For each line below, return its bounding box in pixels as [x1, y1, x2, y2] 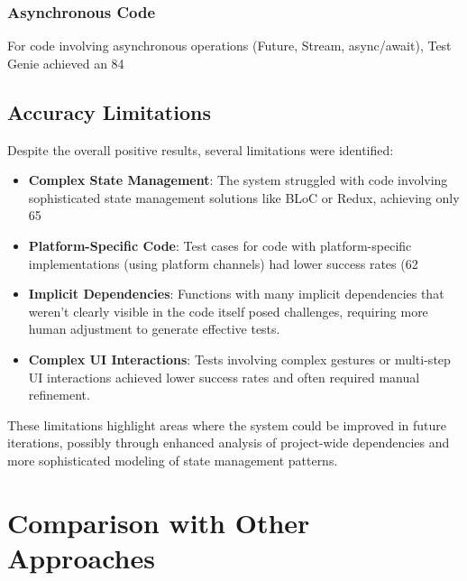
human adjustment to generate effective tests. [28, 319, 280, 338]
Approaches [7, 539, 155, 576]
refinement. [28, 385, 90, 404]
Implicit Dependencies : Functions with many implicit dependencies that [28, 284, 444, 303]
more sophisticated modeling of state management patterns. [7, 450, 338, 469]
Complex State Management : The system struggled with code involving [28, 171, 448, 189]
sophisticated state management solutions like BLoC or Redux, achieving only [28, 188, 460, 207]
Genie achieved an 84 [7, 53, 124, 72]
